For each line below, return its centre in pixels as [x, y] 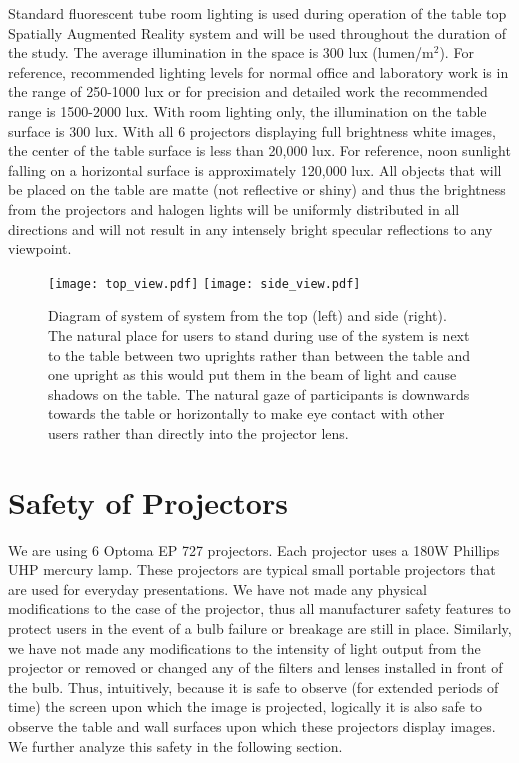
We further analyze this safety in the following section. [175, 745]
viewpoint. [40, 248]
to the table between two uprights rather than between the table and [259, 354]
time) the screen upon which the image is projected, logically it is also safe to [245, 706]
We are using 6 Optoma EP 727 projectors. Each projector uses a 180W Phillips [254, 549]
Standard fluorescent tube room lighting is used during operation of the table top [257, 13]
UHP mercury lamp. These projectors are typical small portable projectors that [252, 569]
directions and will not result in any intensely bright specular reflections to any [250, 228]
